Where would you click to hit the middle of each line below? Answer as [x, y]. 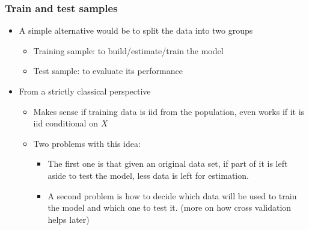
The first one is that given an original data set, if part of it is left [168, 163]
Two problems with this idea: [87, 143]
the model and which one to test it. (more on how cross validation [170, 207]
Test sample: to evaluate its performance [108, 71]
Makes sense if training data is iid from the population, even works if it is [169, 111]
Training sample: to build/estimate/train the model [128, 50]
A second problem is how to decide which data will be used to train [172, 195]
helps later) [69, 219]
